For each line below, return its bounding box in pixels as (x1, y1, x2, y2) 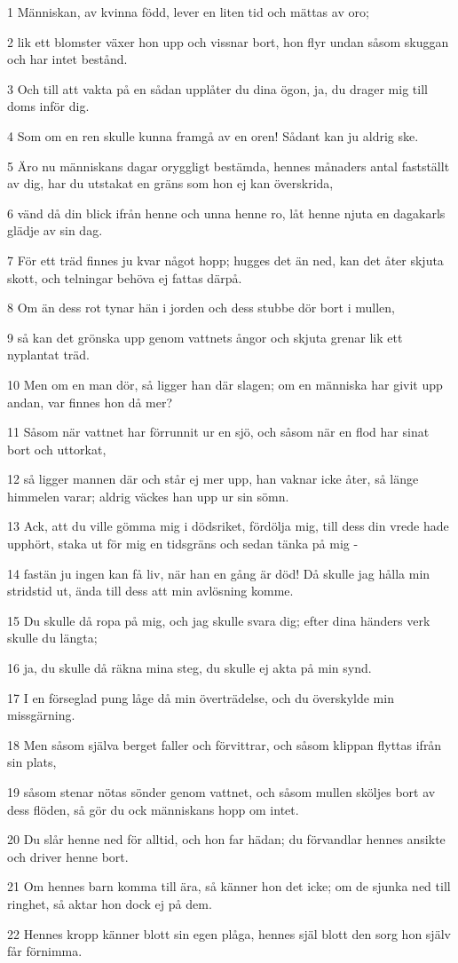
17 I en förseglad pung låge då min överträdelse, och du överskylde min (7, 688, 394, 706)
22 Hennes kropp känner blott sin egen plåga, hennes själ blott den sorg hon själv (7, 924, 451, 943)
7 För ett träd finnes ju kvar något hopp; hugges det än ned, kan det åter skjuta (7, 250, 444, 269)
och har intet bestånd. (7, 50, 128, 68)
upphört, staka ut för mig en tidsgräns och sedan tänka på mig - (7, 534, 359, 553)
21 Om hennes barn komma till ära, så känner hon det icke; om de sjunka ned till (7, 877, 451, 896)
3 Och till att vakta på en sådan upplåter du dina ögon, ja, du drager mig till (7, 79, 428, 98)
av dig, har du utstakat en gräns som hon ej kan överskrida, (7, 174, 334, 193)
